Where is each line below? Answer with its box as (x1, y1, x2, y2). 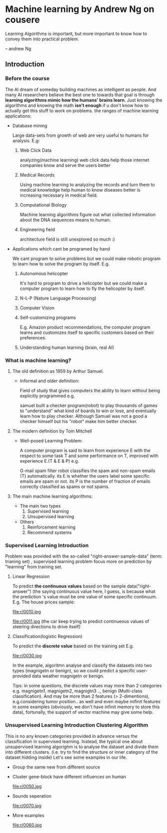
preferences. (19, 334, 46, 340)
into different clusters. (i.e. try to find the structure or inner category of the (5, 749, 158, 755)
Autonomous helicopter (19, 271, 68, 277)
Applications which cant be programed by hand (12, 246, 110, 252)
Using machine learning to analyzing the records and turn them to (19, 181, 156, 188)
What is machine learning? (5, 357, 71, 364)
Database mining (12, 122, 47, 128)
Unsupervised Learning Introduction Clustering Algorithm (5, 722, 149, 729)
